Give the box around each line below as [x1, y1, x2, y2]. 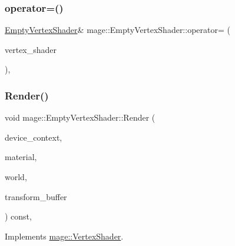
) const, [5, 210, 32, 222]
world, [5, 171, 27, 182]
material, [5, 151, 37, 163]
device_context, [5, 131, 62, 143]
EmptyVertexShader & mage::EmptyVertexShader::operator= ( [5, 24, 230, 36]
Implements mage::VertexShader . [5, 230, 124, 242]
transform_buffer [5, 190, 67, 202]
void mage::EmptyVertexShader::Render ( [5, 111, 155, 124]
